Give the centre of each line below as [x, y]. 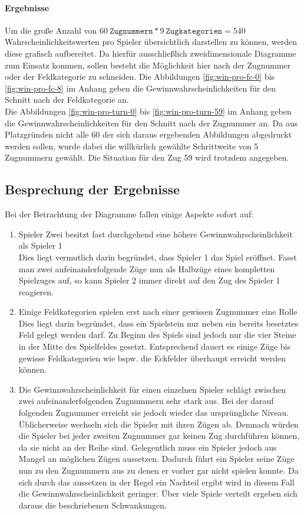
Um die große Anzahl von [51, 30]
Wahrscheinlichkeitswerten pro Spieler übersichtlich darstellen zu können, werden [151, 42]
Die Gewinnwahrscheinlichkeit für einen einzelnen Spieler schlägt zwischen [152, 389]
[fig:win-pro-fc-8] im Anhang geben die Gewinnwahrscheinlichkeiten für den [141, 88]
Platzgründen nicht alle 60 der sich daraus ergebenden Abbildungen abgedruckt [148, 134]
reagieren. [36, 291]
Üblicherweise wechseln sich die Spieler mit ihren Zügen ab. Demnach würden [158, 424]
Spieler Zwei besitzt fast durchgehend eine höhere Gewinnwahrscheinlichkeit [156, 234]
